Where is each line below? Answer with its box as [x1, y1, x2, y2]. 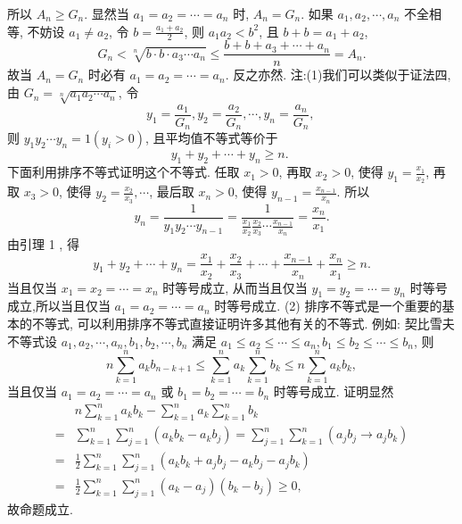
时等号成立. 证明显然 [273, 382, 394, 401]
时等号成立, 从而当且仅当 [162, 278, 308, 296]
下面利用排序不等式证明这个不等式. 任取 [7, 162, 240, 181]
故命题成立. [7, 499, 73, 518]
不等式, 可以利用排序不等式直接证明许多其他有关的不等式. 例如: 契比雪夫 [31, 313, 455, 332]
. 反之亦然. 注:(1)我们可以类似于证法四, [225, 65, 451, 84]
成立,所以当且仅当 [7, 296, 111, 315]
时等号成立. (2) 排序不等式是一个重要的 [214, 296, 442, 315]
